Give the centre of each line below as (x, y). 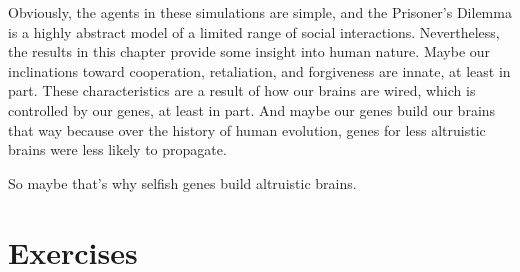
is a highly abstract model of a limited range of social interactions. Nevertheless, (254, 31)
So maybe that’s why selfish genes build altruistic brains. (182, 182)
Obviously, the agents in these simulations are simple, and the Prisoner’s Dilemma (260, 12)
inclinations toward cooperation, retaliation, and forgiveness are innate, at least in (259, 70)
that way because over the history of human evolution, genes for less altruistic (247, 129)
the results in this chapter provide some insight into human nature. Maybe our (249, 51)
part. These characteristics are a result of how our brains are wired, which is (242, 90)
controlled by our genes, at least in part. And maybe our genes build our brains (252, 109)
